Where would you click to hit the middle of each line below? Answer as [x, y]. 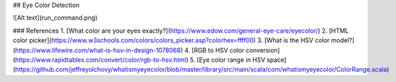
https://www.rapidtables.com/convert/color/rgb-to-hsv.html [101, 60]
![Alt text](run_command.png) [55, 18]
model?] [343, 40]
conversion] [263, 50]
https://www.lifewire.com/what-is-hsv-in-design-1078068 [98, 50]
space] [277, 60]
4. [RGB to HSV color [214, 50]
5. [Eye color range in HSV [228, 60]
